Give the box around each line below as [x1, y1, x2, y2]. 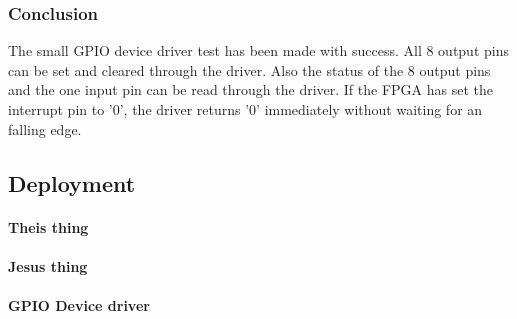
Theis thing [8, 216, 89, 237]
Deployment [8, 167, 136, 198]
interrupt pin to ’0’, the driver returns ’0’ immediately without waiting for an [8, 99, 483, 119]
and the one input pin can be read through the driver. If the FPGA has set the [8, 79, 494, 100]
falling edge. [8, 118, 82, 139]
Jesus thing [8, 255, 88, 276]
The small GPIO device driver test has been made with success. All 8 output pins [8, 40, 509, 61]
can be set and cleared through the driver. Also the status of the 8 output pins [8, 59, 491, 80]
